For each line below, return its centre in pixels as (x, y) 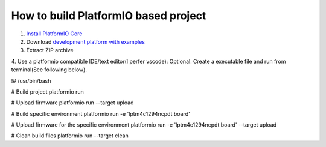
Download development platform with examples (85, 41)
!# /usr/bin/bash (31, 80)
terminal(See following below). (49, 70)
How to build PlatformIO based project (109, 16)
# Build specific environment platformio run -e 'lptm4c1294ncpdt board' (101, 113)
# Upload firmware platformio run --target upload (72, 103)
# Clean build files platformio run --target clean (70, 136)
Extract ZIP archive (50, 50)
